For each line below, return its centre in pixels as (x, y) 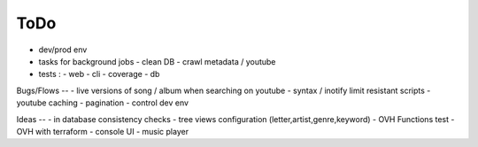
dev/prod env (63, 50)
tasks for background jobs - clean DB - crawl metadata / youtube (157, 61)
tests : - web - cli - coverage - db (99, 74)
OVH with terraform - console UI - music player (103, 131)
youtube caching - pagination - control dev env (103, 103)
